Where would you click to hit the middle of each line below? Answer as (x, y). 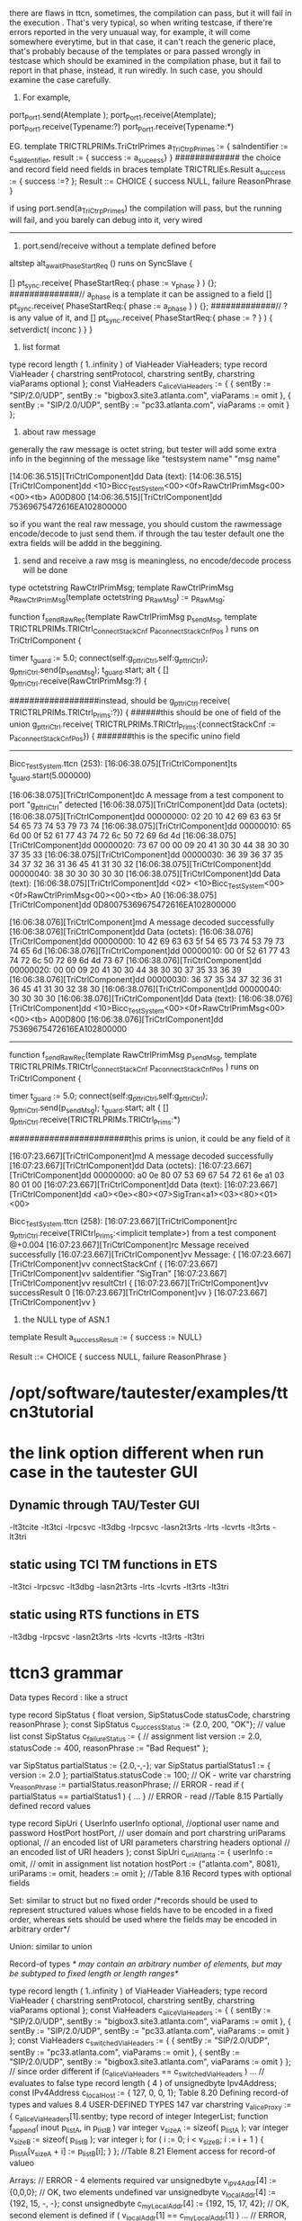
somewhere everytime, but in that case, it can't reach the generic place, (142, 41)
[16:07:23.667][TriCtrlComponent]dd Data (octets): (103, 1166)
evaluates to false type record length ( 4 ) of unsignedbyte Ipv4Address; (143, 2083)
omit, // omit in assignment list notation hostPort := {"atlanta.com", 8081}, (145, 1863)
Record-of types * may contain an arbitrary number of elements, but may (146, 1964)
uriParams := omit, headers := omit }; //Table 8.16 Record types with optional (151, 1873)
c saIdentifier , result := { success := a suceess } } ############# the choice (145, 159)
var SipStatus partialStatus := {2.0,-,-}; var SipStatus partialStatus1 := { (140, 1766)
